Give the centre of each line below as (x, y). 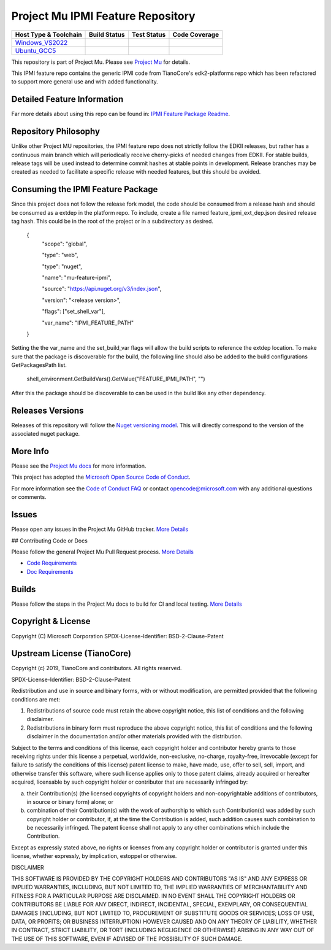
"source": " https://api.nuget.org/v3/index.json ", (102, 289)
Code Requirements (52, 563)
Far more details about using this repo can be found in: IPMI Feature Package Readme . (120, 114)
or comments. (29, 497)
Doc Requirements (50, 571)
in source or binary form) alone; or (70, 801)
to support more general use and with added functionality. (85, 82)
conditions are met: (36, 699)
